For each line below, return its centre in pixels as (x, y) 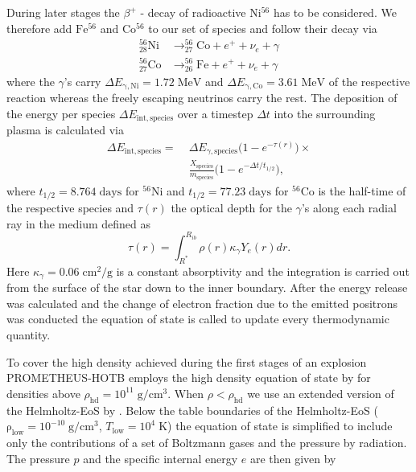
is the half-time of (362, 190)
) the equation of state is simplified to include (280, 426)
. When (185, 393)
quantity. (29, 334)
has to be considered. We (335, 12)
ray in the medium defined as (79, 223)
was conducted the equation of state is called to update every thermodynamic (198, 319)
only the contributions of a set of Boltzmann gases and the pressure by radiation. (207, 442)
